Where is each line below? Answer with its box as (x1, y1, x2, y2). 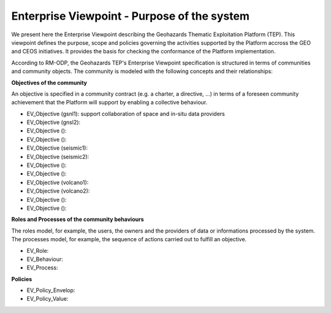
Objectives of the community (11, 79, 88, 86)
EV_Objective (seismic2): (26, 153, 89, 160)
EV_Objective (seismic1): (26, 144, 88, 152)
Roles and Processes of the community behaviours (11, 215, 144, 223)
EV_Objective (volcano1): (26, 179, 89, 186)
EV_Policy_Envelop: (26, 287, 75, 294)
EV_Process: (26, 264, 58, 271)
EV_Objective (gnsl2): (26, 118, 81, 126)
